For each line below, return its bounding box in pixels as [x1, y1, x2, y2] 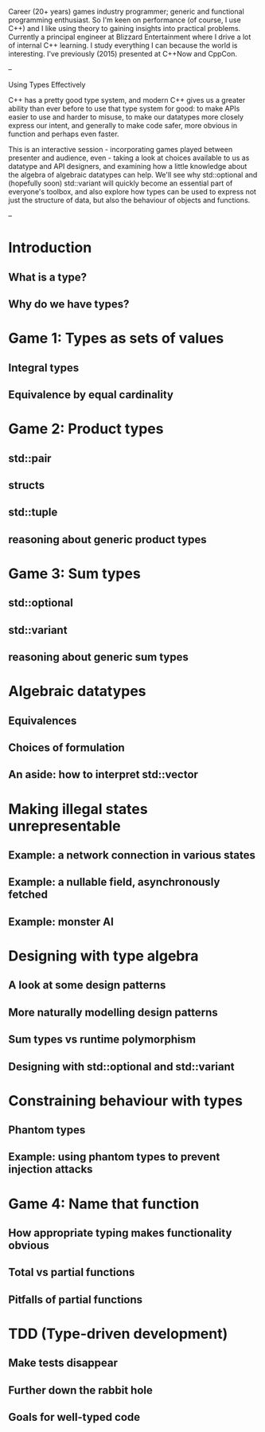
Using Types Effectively [8, 80, 86, 89]
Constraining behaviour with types [8, 1091, 243, 1109]
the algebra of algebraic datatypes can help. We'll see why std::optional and [8, 170, 258, 179]
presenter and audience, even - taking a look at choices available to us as [8, 153, 250, 162]
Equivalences [8, 714, 77, 727]
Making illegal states [8, 800, 149, 818]
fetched [8, 888, 49, 902]
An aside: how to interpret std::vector [8, 768, 199, 781]
